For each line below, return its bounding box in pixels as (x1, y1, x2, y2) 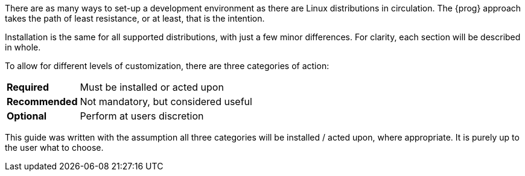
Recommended (7, 96, 78, 108)
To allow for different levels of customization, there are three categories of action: (5, 61, 329, 71)
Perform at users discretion (80, 110, 204, 122)
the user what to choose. (5, 142, 104, 153)
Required (7, 81, 49, 93)
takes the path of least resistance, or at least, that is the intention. (5, 13, 265, 23)
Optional (7, 110, 47, 122)
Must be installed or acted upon (80, 81, 224, 93)
